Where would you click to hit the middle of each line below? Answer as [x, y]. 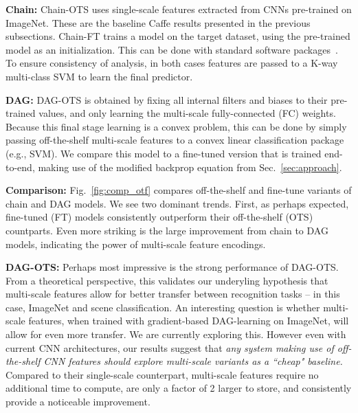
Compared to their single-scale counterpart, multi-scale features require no [162, 374]
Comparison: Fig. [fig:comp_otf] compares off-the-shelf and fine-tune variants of [179, 190]
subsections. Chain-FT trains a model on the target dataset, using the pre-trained [178, 36]
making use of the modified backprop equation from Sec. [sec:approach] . [190, 167]
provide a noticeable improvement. [78, 402]
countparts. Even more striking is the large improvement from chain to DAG [167, 230]
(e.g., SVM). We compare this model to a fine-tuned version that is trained [164, 153]
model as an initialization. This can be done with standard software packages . [172, 49]
